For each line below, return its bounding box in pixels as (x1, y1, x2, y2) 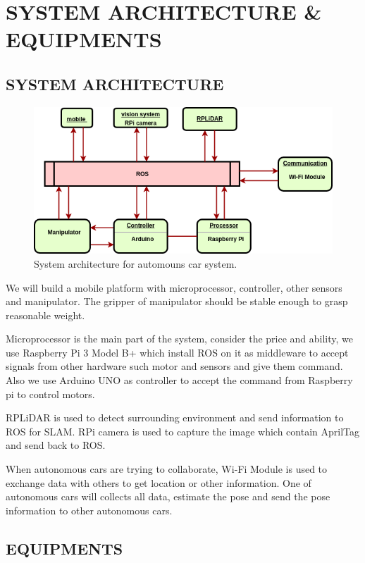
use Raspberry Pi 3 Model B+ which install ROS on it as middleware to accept (6, 345, 349, 359)
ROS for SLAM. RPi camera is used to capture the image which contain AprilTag (6, 423, 359, 438)
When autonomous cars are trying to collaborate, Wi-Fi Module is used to (6, 462, 328, 476)
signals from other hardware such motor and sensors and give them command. (6, 359, 343, 373)
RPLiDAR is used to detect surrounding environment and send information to (6, 410, 344, 425)
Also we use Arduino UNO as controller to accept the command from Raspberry (6, 373, 353, 388)
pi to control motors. (6, 386, 95, 401)
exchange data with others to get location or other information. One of (6, 475, 311, 490)
